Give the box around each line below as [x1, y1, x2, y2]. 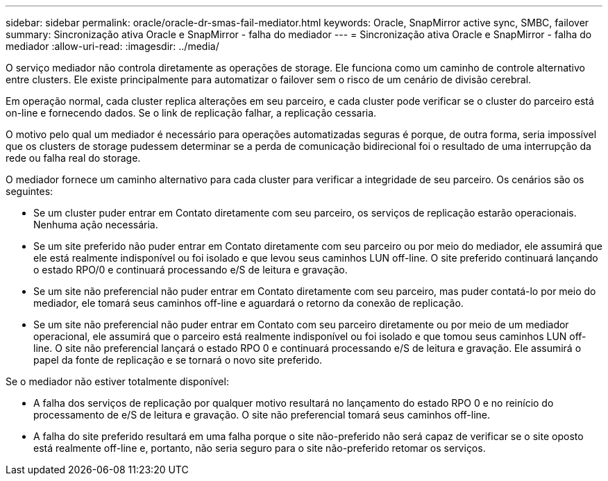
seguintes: [6, 185, 53, 197]
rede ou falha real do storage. [6, 152, 141, 164]
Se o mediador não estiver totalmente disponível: [6, 375, 229, 387]
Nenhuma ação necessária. [33, 219, 158, 230]
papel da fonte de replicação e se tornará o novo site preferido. [33, 354, 323, 366]
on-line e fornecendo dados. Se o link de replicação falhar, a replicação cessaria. [6, 107, 377, 119]
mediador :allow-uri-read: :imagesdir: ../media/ [6, 40, 219, 52]
